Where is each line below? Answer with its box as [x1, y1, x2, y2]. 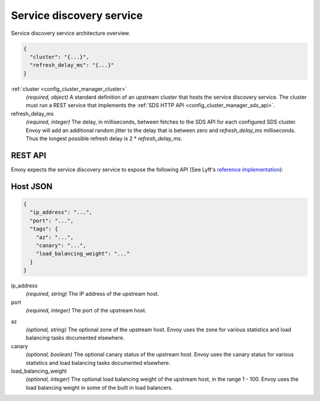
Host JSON [11, 181, 53, 192]
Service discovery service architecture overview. [11, 30, 130, 37]
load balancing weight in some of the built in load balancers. [25, 384, 173, 391]
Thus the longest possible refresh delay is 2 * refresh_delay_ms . [25, 135, 183, 142]
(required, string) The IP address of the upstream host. [25, 290, 159, 297]
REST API [11, 150, 47, 160]
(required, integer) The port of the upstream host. [25, 307, 147, 314]
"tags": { [30, 225, 59, 232]
